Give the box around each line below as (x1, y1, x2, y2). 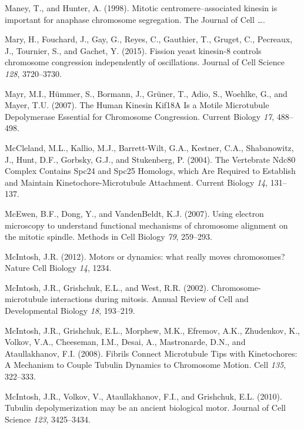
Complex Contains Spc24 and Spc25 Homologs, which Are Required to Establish (5, 165, 296, 177)
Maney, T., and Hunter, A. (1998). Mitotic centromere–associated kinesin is (5, 2, 278, 14)
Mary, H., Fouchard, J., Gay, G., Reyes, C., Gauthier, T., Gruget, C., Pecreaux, (5, 33, 293, 45)
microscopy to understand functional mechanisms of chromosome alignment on (5, 219, 288, 231)
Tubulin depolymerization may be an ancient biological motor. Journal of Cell (5, 401, 286, 414)
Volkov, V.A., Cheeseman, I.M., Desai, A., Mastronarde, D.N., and (5, 336, 246, 348)
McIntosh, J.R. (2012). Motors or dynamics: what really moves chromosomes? (5, 250, 285, 262)
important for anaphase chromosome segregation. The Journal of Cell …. (5, 13, 265, 25)
